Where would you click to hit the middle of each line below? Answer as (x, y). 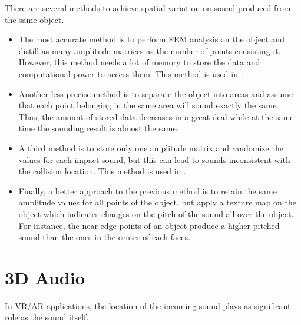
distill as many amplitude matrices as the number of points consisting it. (150, 50)
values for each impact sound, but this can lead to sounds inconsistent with (154, 159)
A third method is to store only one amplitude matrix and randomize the (151, 147)
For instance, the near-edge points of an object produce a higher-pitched (149, 225)
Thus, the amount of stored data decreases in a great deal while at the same (156, 116)
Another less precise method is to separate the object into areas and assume (156, 93)
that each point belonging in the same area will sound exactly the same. (149, 105)
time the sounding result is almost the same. (99, 128)
